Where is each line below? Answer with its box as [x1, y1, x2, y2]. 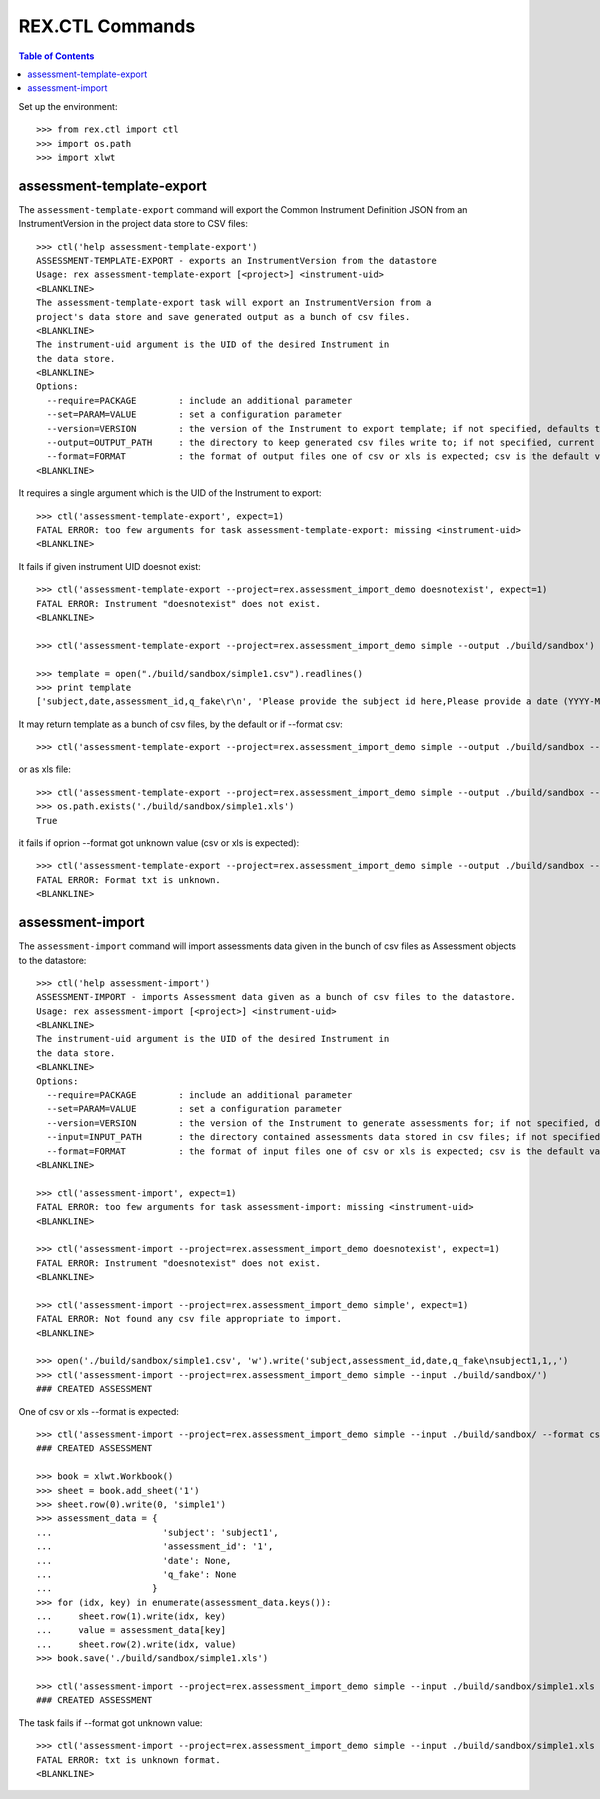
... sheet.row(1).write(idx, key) [36, 1611, 227, 1622]
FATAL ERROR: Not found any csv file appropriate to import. [36, 1313, 342, 1325]
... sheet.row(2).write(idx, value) [36, 1638, 237, 1650]
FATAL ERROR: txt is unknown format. [36, 1754, 222, 1765]
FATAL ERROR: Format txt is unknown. [36, 874, 222, 885]
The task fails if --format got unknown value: [18, 1716, 203, 1729]
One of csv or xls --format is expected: [18, 1405, 180, 1417]
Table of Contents [18, 50, 95, 62]
